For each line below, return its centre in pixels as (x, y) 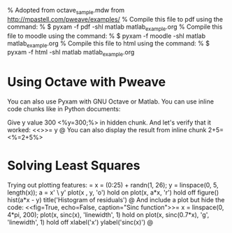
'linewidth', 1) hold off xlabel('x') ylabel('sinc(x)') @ (80, 223)
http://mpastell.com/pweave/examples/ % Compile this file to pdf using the (115, 19)
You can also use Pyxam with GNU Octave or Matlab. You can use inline (111, 101)
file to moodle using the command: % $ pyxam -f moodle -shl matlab (107, 36)
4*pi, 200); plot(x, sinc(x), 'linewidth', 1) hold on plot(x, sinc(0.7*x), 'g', (108, 215)
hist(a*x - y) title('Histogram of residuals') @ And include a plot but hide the (116, 200)
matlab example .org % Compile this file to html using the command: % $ (108, 44)
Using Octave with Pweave (87, 82)
